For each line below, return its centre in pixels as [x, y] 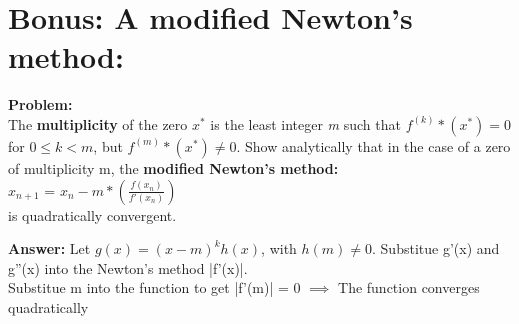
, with [279, 248]
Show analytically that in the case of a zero [378, 145]
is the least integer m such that [305, 123]
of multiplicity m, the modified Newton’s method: [173, 167]
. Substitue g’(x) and [436, 248]
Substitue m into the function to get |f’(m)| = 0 [154, 287]
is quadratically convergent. [92, 214]
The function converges [409, 287]
